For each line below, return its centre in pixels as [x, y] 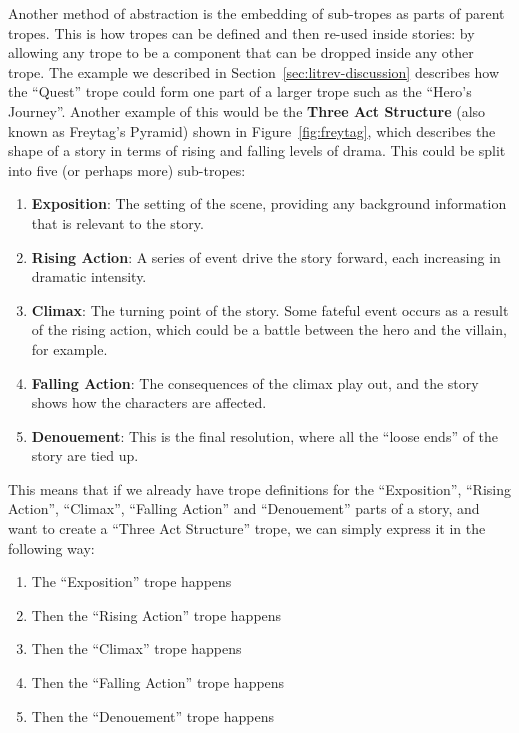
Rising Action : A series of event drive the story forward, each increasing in [266, 256]
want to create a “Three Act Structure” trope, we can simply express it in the [247, 528]
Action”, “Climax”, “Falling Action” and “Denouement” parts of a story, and [244, 508]
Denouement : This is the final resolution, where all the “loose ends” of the [265, 435]
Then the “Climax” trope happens [136, 648]
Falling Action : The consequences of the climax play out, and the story [255, 382]
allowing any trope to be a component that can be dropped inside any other [241, 52]
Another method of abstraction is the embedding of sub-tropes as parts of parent [256, 13]
